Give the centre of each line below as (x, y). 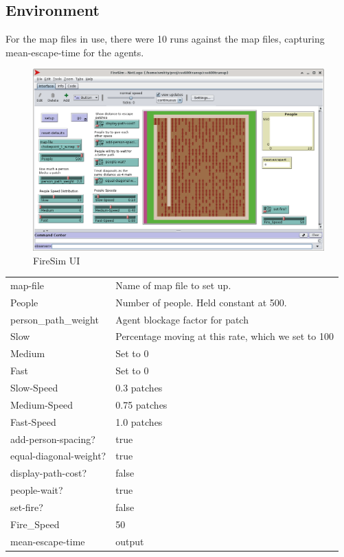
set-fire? (27, 507)
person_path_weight (55, 319)
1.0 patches (139, 421)
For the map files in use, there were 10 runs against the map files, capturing (165, 39)
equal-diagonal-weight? (58, 456)
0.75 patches (141, 404)
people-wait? (37, 490)
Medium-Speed (42, 404)
